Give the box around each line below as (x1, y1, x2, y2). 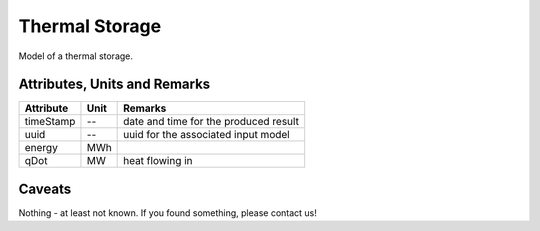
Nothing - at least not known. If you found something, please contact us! (18, 206, 317, 219)
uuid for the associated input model (123, 128, 290, 142)
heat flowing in (123, 154, 194, 168)
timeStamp (24, 115, 76, 129)
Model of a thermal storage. (18, 50, 134, 62)
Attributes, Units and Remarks (18, 76, 211, 93)
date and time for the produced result (123, 115, 300, 129)
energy (24, 141, 59, 155)
